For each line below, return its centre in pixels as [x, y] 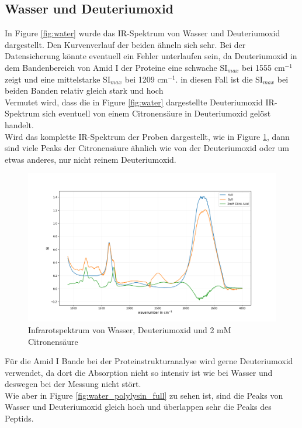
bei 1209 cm [146, 79]
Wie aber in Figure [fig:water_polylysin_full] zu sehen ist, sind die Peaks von [144, 395]
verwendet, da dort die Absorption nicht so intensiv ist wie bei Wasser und [139, 372]
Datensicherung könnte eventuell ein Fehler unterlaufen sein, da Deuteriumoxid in [151, 56]
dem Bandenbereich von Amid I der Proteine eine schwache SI [116, 67]
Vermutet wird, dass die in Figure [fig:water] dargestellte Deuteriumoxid [134, 102]
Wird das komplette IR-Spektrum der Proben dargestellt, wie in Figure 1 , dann [147, 136]
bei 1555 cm [263, 67]
